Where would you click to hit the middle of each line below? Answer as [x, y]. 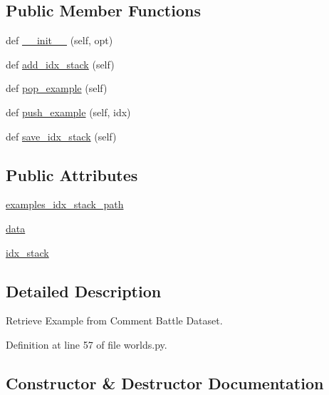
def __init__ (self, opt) [59, 40]
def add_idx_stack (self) [60, 64]
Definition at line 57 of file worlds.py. [87, 344]
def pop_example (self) [57, 88]
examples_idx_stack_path [65, 204]
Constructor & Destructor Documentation [165, 383]
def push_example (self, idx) [68, 112]
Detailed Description [84, 291]
